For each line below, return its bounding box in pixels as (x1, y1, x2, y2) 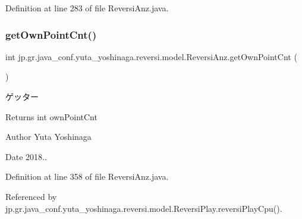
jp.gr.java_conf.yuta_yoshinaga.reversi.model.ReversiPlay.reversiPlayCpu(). (5, 202, 282, 214)
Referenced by (5, 190, 57, 202)
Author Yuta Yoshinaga (5, 130, 92, 143)
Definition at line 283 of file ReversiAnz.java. (5, 2, 169, 14)
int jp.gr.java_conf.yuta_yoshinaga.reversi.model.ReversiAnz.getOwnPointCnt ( (5, 50, 297, 62)
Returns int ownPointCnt (5, 110, 97, 123)
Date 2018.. (5, 150, 47, 162)
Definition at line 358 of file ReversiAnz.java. (5, 170, 169, 183)
